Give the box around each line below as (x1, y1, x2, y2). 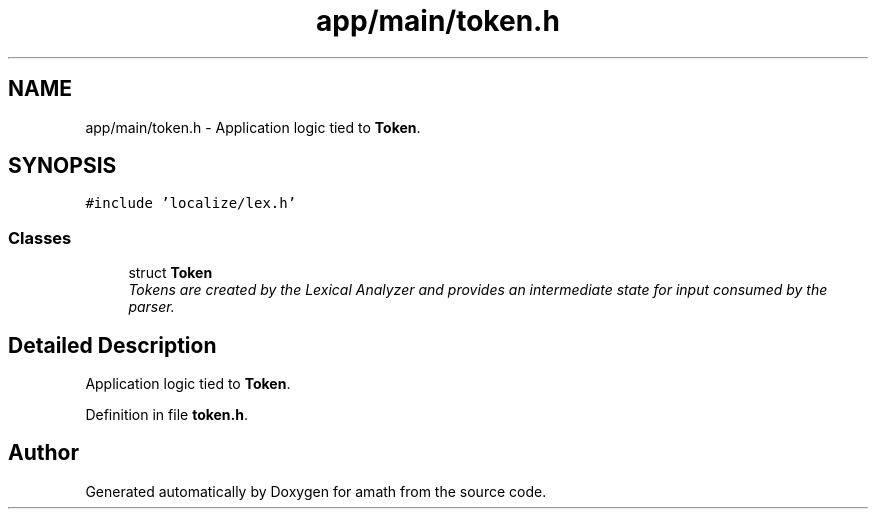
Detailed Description (8, 332, 217, 358)
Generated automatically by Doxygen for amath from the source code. (85, 482, 547, 500)
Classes (8, 227, 72, 248)
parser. (128, 298, 175, 316)
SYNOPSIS (8, 153, 117, 179)
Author (8, 440, 79, 466)
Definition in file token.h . (85, 406, 249, 424)
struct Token (128, 264, 213, 282)
